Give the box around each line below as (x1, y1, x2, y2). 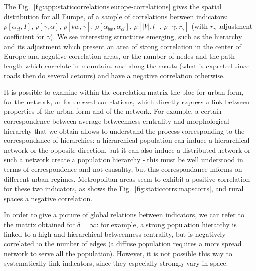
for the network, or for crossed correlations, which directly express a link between (4, 96, 250, 106)
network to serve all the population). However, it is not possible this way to (4, 248, 232, 258)
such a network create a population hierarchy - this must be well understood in (4, 154, 243, 165)
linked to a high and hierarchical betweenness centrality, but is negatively (4, 229, 226, 239)
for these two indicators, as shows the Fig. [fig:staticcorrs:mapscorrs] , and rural (4, 183, 244, 194)
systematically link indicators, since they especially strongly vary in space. (4, 258, 228, 268)
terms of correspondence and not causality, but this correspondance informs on (4, 164, 242, 174)
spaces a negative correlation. (4, 193, 93, 203)
